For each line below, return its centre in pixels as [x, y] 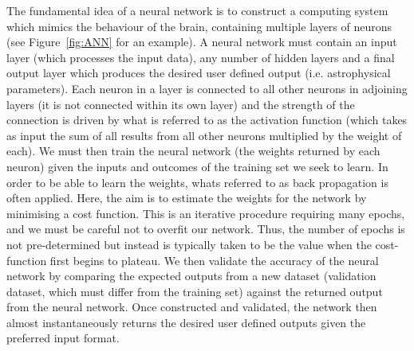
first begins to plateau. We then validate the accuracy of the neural [214, 260]
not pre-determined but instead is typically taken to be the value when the [189, 244]
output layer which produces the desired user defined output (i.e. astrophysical [199, 73]
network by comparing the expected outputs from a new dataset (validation [191, 276]
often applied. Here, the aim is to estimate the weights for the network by [187, 198]
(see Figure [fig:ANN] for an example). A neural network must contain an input [202, 42]
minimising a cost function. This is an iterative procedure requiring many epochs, [206, 213]
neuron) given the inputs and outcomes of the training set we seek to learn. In [197, 166]
